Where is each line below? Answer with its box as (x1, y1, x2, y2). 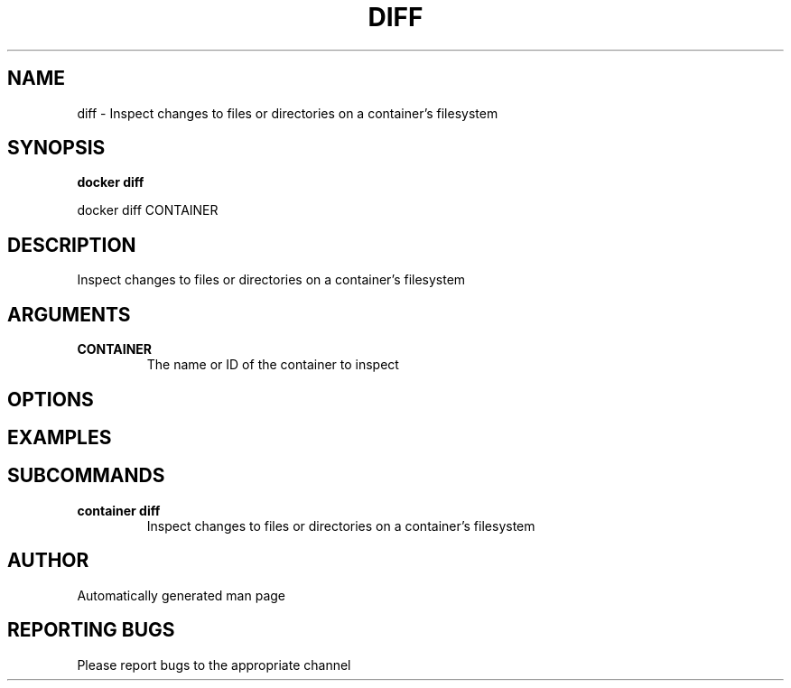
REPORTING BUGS (7, 618, 175, 642)
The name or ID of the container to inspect (146, 357, 399, 373)
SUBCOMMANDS (7, 464, 165, 488)
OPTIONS (7, 387, 94, 411)
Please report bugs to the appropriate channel (77, 656, 351, 673)
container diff (77, 502, 161, 518)
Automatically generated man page (77, 587, 285, 603)
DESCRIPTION (7, 233, 136, 256)
